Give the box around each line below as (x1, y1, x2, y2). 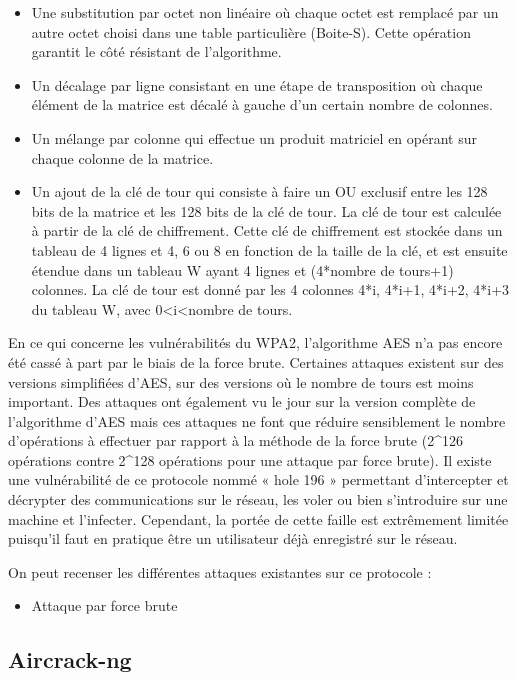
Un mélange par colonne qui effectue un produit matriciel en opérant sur (31, 127, 477, 148)
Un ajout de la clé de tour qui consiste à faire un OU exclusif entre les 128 (31, 181, 488, 202)
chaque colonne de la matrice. (31, 147, 214, 168)
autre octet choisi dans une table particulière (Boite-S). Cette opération (31, 21, 471, 42)
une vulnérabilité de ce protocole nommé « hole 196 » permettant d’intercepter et (8, 469, 509, 490)
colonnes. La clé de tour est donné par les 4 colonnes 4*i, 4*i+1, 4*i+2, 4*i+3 (31, 279, 510, 300)
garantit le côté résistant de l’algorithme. (31, 41, 282, 62)
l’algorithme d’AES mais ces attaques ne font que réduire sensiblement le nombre (8, 410, 506, 431)
